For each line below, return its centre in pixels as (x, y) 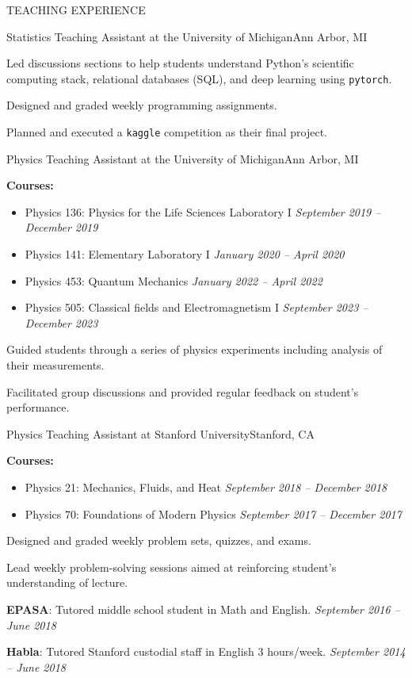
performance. (38, 407)
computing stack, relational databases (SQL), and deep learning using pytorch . (199, 78)
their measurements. (55, 365)
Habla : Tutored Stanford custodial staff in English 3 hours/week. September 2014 (206, 651)
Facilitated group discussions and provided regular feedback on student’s (183, 391)
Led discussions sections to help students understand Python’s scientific (180, 63)
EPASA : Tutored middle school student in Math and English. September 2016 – (203, 609)
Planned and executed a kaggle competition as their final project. (167, 132)
